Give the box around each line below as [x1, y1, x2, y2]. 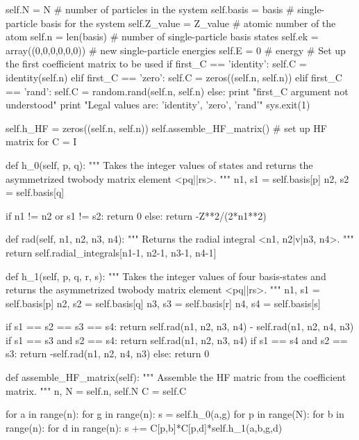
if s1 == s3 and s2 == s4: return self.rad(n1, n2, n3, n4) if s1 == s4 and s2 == [6, 332, 348, 347]
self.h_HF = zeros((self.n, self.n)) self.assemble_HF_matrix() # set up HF [6, 120, 327, 135]
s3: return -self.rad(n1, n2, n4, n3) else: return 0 [6, 346, 210, 361]
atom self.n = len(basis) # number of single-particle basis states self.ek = [6, 29, 319, 44]
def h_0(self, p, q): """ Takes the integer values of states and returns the [6, 157, 313, 172]
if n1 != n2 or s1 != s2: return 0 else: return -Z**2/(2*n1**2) [6, 208, 267, 222]
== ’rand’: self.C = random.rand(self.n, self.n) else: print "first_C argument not [6, 83, 349, 98]
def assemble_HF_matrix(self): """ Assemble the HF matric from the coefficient [6, 370, 347, 384]
